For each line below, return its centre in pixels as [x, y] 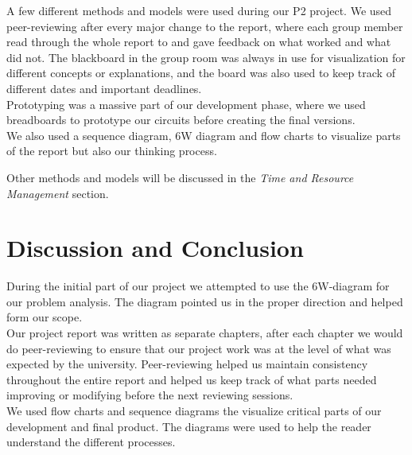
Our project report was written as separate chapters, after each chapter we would [205, 333]
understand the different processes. [91, 442]
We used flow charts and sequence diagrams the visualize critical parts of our [194, 410]
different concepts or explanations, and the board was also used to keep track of [201, 73]
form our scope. [45, 317]
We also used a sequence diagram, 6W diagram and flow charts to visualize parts [204, 135]
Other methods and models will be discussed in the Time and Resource [180, 177]
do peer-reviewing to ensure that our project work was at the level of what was [199, 348]
